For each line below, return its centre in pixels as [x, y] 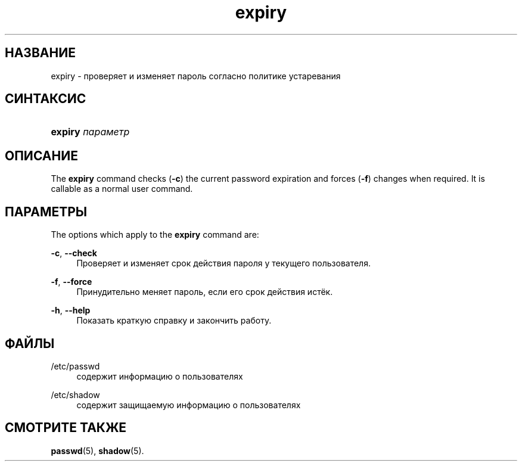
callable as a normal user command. [122, 189]
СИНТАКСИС [46, 99]
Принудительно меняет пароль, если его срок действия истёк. [205, 292]
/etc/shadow [75, 394]
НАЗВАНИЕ [40, 53]
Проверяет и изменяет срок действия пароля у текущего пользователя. [223, 263]
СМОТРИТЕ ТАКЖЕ [66, 428]
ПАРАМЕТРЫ [46, 212]
